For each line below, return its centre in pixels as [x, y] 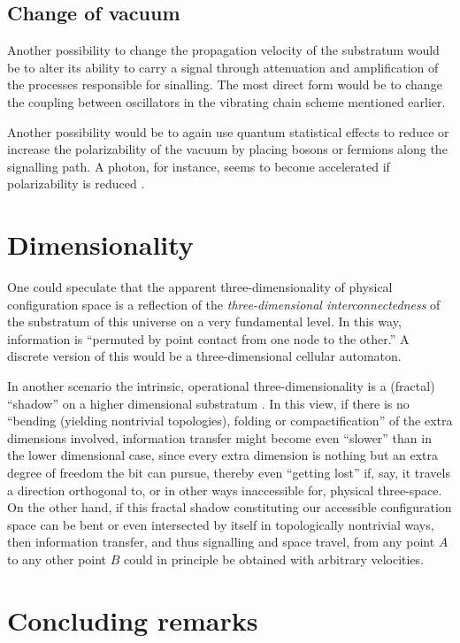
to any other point [57, 559]
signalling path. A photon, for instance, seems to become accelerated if [199, 166]
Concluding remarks [133, 620]
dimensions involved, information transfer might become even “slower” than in [219, 437]
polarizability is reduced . [76, 184]
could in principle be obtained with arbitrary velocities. [274, 559]
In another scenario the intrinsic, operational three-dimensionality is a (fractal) [221, 386]
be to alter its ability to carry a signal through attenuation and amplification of [223, 67]
